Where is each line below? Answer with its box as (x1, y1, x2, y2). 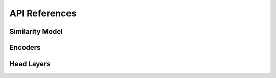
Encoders (9, 43, 41, 52)
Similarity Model (9, 27, 63, 36)
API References (9, 8, 77, 19)
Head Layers (9, 60, 51, 68)
